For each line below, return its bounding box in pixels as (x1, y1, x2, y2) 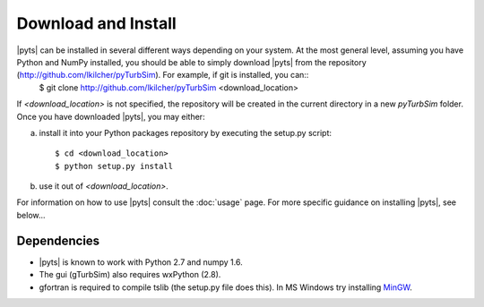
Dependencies (16, 233, 100, 248)
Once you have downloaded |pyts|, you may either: (16, 111, 205, 122)
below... (16, 209, 46, 220)
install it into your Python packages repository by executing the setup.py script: (39, 127, 332, 138)
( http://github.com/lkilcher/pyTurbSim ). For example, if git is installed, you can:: (16, 70, 309, 81)
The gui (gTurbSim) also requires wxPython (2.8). (39, 269, 221, 280)
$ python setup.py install (55, 161, 174, 171)
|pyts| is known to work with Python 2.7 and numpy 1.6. (39, 256, 243, 268)
